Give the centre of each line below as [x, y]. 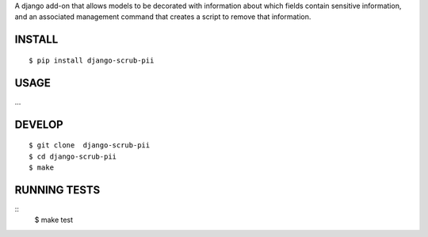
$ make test [54, 220]
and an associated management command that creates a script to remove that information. [163, 17]
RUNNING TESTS [57, 190]
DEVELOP [39, 124]
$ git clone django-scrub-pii [90, 145]
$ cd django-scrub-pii [73, 156]
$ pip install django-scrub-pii [92, 60]
